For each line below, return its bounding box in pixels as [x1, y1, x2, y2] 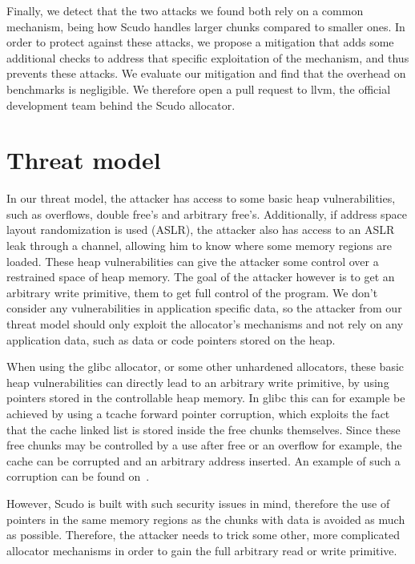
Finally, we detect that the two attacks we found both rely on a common [6, 2, 364, 18]
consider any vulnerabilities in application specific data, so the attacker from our [6, 300, 402, 316]
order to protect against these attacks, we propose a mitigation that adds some [6, 34, 394, 50]
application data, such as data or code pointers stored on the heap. [6, 331, 336, 348]
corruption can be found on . [6, 468, 150, 485]
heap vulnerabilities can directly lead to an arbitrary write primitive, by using [6, 373, 389, 390]
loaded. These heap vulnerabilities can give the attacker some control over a [6, 252, 379, 269]
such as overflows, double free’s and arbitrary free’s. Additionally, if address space [6, 205, 407, 222]
